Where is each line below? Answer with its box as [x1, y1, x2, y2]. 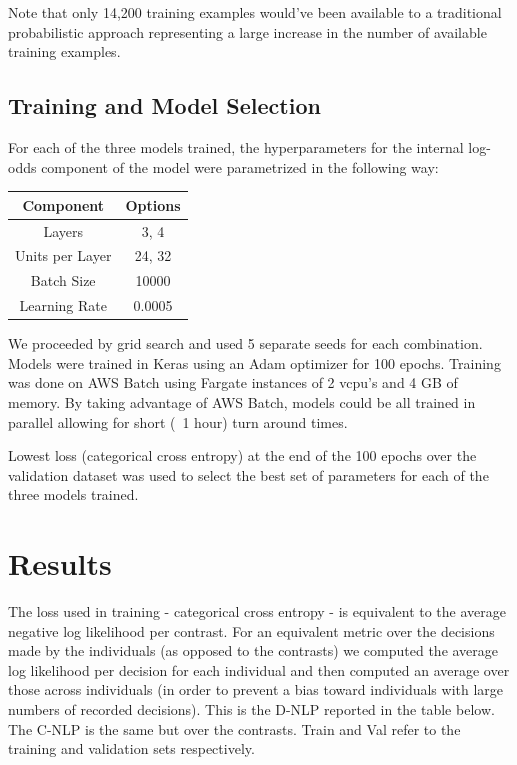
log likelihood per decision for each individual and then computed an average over [8, 659, 510, 680]
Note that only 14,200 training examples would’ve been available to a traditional [8, 2, 502, 22]
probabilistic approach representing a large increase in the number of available [8, 21, 487, 42]
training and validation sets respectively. [8, 738, 255, 759]
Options [125, 194, 181, 215]
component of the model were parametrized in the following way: [41, 156, 439, 177]
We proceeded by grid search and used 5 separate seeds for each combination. [8, 333, 483, 354]
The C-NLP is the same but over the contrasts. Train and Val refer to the [8, 718, 461, 739]
